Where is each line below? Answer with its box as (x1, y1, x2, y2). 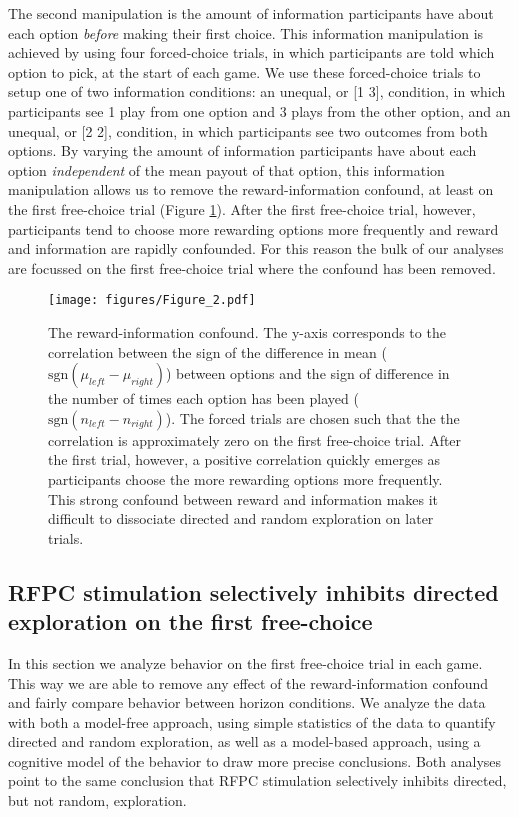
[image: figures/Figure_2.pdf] (48, 293, 256, 308)
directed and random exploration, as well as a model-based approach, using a (8, 731, 481, 752)
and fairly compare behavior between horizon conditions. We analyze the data (8, 692, 486, 713)
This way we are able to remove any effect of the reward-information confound (8, 672, 489, 693)
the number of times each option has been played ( (48, 388, 359, 409)
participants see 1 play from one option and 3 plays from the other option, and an (8, 100, 511, 121)
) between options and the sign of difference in (165, 363, 450, 384)
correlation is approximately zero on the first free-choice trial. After (48, 429, 462, 450)
